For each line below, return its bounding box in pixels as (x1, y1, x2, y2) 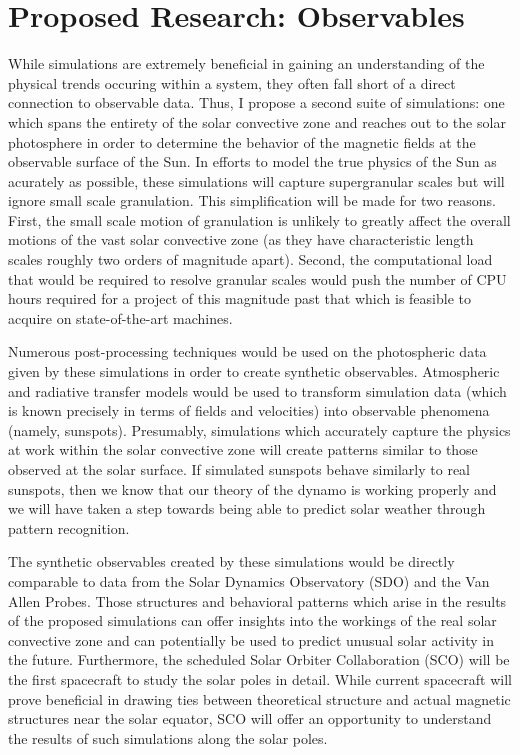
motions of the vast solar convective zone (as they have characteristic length (8, 229, 474, 250)
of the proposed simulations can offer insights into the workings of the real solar (8, 610, 497, 631)
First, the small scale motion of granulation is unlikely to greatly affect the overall (8, 209, 511, 230)
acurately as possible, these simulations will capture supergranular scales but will (8, 170, 505, 191)
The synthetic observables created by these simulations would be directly (8, 551, 455, 572)
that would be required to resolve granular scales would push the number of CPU (8, 268, 507, 289)
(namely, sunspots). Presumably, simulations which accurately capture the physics (8, 419, 511, 440)
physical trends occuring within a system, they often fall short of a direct (8, 72, 456, 93)
